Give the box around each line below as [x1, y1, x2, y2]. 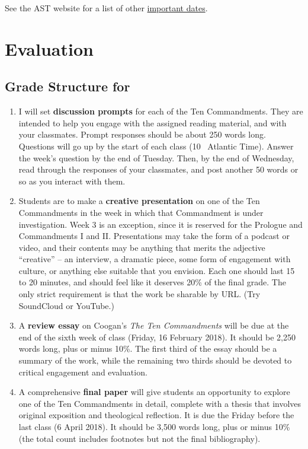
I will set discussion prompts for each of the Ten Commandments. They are [18, 105, 303, 117]
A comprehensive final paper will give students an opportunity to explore [18, 386, 290, 398]
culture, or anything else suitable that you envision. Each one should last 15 [18, 264, 295, 276]
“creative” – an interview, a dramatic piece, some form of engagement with [18, 253, 291, 265]
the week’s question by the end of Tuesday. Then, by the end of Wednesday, [18, 151, 294, 164]
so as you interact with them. [18, 174, 126, 187]
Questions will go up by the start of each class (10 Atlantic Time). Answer [18, 139, 294, 152]
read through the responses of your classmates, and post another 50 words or [18, 163, 299, 176]
